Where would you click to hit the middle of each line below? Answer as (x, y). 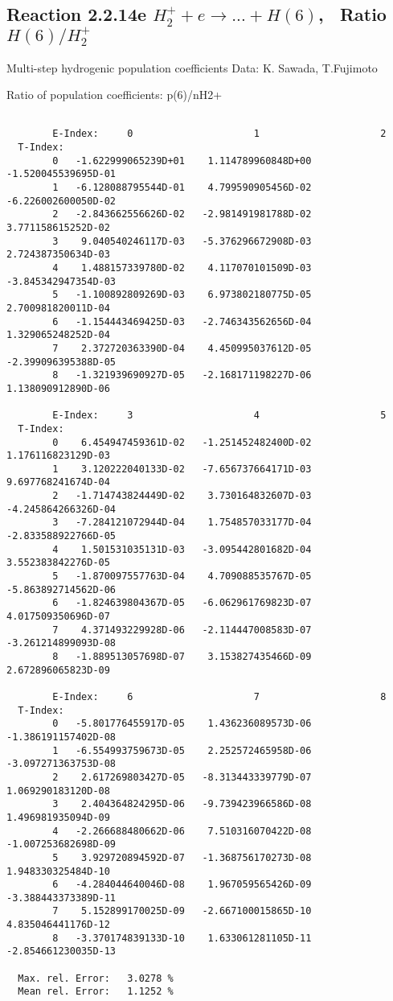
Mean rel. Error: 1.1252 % (96, 992)
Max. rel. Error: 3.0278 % (96, 978)
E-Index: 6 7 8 (219, 696)
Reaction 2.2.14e (77, 14)
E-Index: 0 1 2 (219, 134)
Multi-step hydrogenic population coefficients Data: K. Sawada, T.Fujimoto (192, 67)
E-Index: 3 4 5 (219, 416)
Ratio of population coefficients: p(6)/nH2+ (115, 95)
